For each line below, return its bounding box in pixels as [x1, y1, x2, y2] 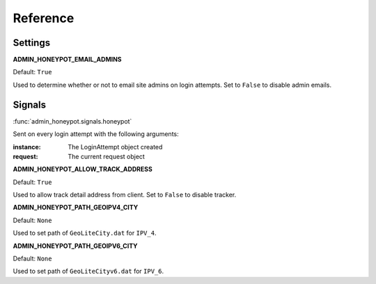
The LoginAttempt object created [68, 142, 163, 151]
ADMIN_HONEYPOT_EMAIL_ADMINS [13, 56, 122, 64]
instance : [13, 142, 41, 151]
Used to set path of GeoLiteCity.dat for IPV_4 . [13, 229, 157, 237]
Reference [13, 10, 75, 26]
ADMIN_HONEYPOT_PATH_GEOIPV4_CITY [13, 203, 139, 212]
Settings [13, 37, 51, 49]
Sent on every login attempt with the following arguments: [13, 130, 179, 138]
